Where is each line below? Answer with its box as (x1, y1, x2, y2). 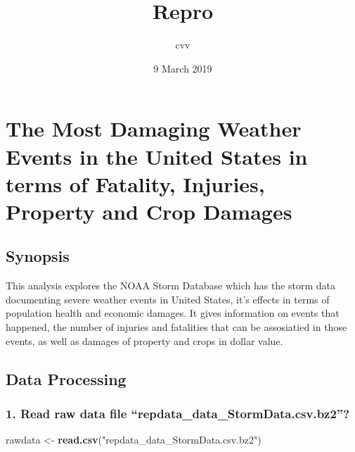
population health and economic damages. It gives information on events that (6, 306, 340, 320)
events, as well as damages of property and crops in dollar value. (6, 333, 283, 348)
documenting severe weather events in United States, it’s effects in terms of (6, 291, 330, 306)
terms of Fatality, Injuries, (6, 169, 265, 198)
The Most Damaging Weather (6, 114, 302, 143)
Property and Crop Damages (6, 196, 292, 225)
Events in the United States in (6, 142, 308, 170)
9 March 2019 (153, 61, 212, 75)
